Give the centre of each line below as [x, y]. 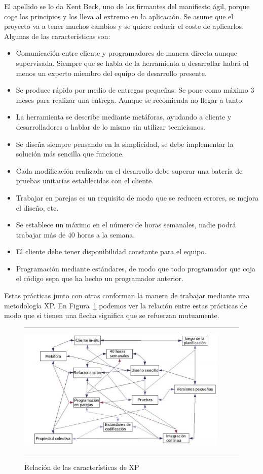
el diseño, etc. [37, 207]
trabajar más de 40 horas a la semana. [76, 234]
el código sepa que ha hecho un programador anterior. [100, 278]
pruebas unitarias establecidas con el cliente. [85, 181]
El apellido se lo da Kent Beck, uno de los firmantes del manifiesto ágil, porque [127, 6]
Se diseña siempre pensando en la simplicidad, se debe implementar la [125, 144]
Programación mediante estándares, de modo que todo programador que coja [136, 268]
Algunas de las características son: [57, 36]
